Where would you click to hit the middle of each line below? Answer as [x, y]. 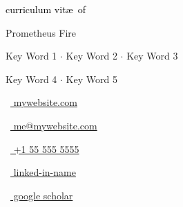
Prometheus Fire [41, 32]
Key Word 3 [152, 56]
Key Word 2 [91, 56]
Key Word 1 [31, 56]
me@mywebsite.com [55, 125]
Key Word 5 [91, 79]
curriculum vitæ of [46, 9]
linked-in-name [45, 172]
